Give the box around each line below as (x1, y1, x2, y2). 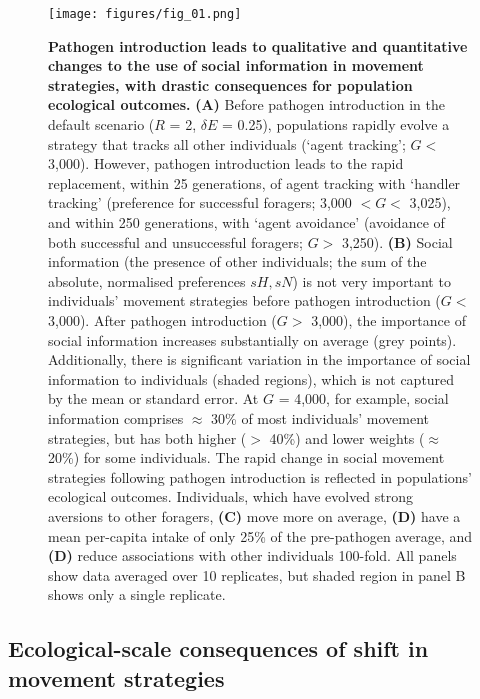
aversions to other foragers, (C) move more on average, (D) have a (48, 505, 461, 526)
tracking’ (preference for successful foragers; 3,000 (48, 192, 352, 213)
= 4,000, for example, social (278, 388, 449, 409)
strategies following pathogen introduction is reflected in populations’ (48, 466, 472, 487)
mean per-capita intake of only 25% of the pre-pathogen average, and (48, 525, 473, 546)
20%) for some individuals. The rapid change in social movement (48, 447, 445, 468)
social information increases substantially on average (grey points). (48, 329, 457, 350)
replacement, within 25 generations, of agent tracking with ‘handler (48, 172, 461, 193)
